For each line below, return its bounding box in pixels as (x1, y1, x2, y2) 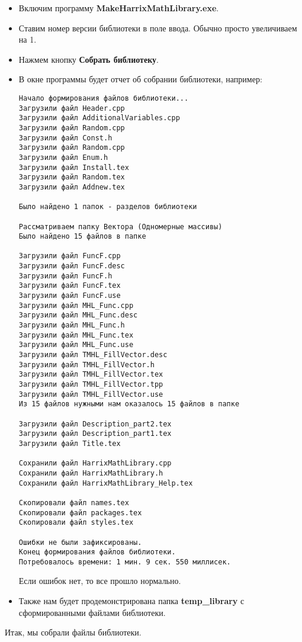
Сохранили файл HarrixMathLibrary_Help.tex (18, 479, 193, 487)
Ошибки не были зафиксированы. (18, 538, 142, 547)
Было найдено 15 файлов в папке (18, 232, 146, 241)
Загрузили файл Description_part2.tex (18, 419, 172, 428)
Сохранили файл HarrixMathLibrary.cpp (18, 459, 172, 468)
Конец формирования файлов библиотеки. (18, 548, 176, 557)
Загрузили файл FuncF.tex (18, 281, 121, 290)
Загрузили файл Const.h (18, 133, 113, 142)
